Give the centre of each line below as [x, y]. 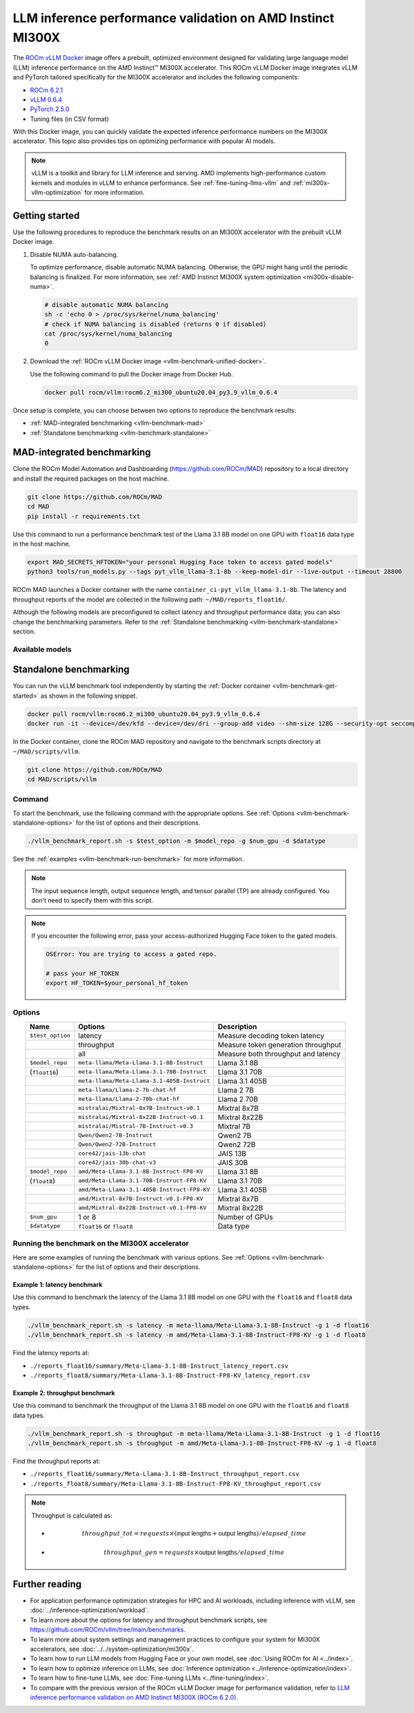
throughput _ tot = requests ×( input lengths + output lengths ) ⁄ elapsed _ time [194, 1533]
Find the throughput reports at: [57, 1462]
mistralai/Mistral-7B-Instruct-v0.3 [136, 1126]
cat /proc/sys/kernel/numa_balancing [108, 334]
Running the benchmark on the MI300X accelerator [101, 1243]
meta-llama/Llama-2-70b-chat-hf [129, 1099]
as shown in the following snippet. [89, 696]
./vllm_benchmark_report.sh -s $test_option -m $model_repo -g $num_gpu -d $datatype [176, 841]
